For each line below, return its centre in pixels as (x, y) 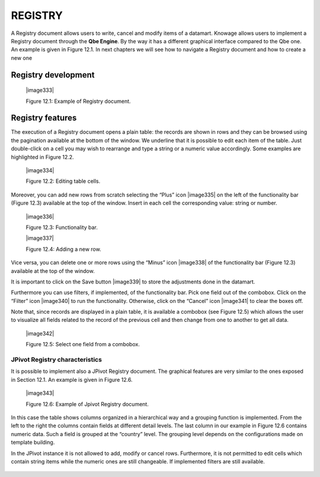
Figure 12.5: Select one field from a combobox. (83, 344)
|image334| (40, 170)
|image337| (40, 238)
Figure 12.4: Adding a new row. (63, 249)
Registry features (44, 118)
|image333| (40, 90)
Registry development (53, 75)
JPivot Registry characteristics (56, 360)
